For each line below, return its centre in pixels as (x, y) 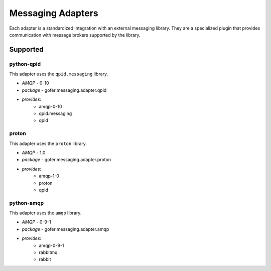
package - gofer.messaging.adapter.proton (66, 160)
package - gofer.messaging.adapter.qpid (64, 90)
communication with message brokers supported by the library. (75, 35)
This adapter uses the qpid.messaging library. (59, 74)
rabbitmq (48, 252)
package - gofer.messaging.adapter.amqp (65, 229)
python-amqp (27, 203)
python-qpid (25, 64)
